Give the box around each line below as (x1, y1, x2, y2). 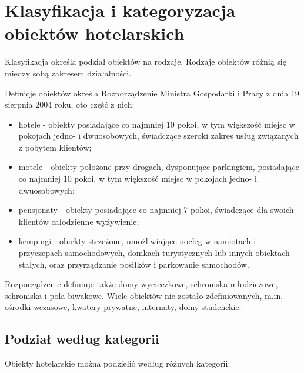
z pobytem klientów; (18, 141, 92, 153)
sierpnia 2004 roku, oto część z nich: (5, 98, 135, 111)
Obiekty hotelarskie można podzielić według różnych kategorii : (5, 357, 230, 369)
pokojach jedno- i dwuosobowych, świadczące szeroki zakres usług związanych (18, 129, 299, 142)
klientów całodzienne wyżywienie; (18, 215, 139, 227)
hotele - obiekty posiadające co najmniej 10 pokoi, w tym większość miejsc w (18, 118, 295, 130)
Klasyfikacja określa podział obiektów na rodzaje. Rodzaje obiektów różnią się (5, 55, 286, 68)
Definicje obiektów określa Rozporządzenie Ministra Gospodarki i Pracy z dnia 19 (5, 86, 299, 99)
